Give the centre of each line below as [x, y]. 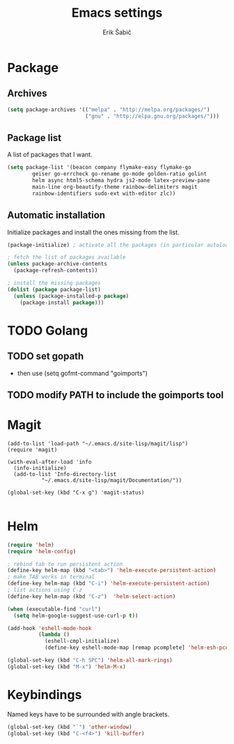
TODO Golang [48, 330]
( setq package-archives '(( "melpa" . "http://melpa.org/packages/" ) [109, 110]
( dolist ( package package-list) [54, 289]
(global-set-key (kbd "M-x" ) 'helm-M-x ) [67, 666]
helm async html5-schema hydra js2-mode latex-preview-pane [121, 181]
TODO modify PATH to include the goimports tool [116, 395]
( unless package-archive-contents [57, 264]
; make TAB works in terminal [51, 577]
